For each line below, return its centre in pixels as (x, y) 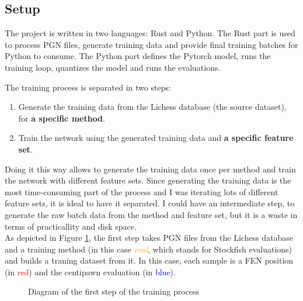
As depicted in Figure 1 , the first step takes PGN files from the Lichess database (149, 238)
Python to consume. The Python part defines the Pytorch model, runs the (138, 56)
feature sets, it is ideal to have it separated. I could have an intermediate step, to (150, 203)
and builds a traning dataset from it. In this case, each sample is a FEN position (149, 260)
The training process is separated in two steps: (88, 87)
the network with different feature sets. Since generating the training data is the (148, 180)
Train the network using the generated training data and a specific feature (156, 138)
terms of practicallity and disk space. (71, 226)
